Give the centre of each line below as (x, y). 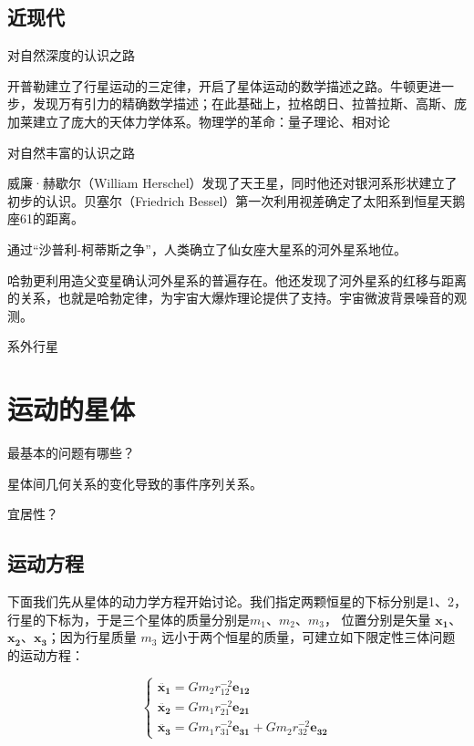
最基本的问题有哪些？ (71, 453)
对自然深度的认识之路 (71, 55)
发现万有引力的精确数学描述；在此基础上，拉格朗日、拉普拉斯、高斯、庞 (249, 104)
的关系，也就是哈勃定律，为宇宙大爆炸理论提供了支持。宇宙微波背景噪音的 (231, 298)
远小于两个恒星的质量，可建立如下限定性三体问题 (309, 637)
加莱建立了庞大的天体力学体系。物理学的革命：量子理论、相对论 (199, 121)
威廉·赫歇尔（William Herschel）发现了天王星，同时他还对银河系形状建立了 (232, 183)
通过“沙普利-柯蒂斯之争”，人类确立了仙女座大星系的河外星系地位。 (207, 249)
